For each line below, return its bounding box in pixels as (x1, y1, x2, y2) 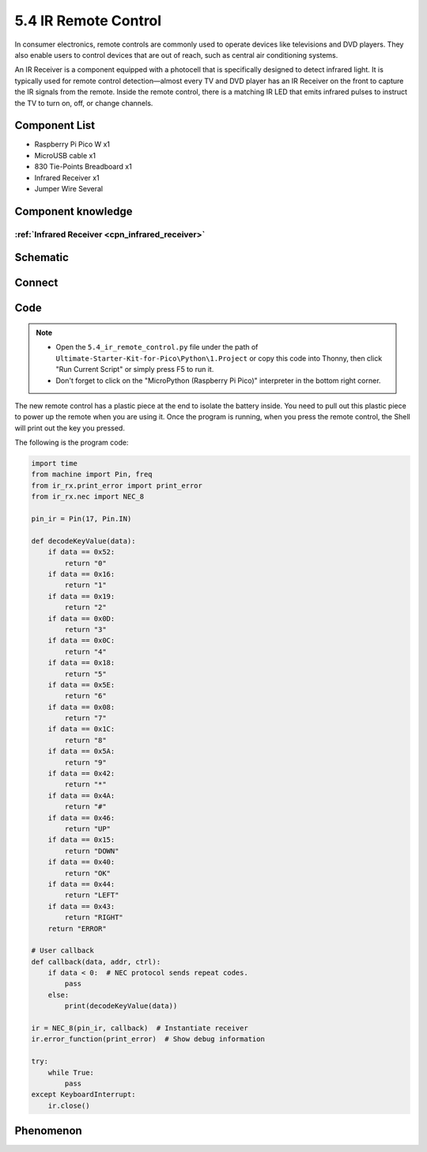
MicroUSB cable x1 (34, 150, 96, 160)
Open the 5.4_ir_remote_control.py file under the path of (55, 343, 259, 352)
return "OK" (64, 869, 111, 877)
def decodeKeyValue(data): (31, 536, 136, 545)
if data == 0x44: (47, 879, 115, 889)
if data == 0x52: (47, 548, 115, 557)
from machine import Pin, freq (31, 470, 153, 479)
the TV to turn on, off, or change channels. (14, 98, 153, 108)
